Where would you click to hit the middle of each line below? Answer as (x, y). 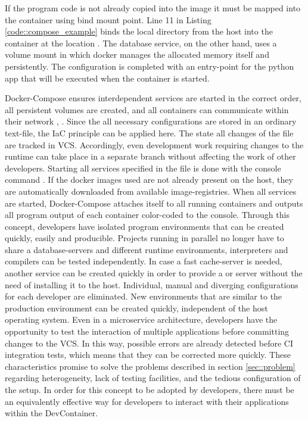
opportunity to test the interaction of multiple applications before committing (147, 331)
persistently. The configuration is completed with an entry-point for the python (150, 66)
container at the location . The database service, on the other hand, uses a (141, 43)
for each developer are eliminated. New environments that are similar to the (144, 296)
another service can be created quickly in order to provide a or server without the (154, 273)
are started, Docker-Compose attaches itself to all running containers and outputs (154, 203)
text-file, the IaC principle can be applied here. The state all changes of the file (149, 132)
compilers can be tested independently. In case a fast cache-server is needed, (144, 261)
